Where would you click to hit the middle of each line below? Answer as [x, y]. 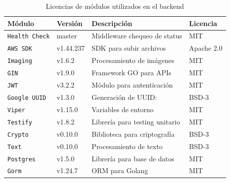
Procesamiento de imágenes [133, 60]
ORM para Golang [120, 170]
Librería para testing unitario [136, 121]
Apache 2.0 [206, 48]
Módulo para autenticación [132, 85]
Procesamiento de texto [127, 146]
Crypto [18, 135]
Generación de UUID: [124, 97]
